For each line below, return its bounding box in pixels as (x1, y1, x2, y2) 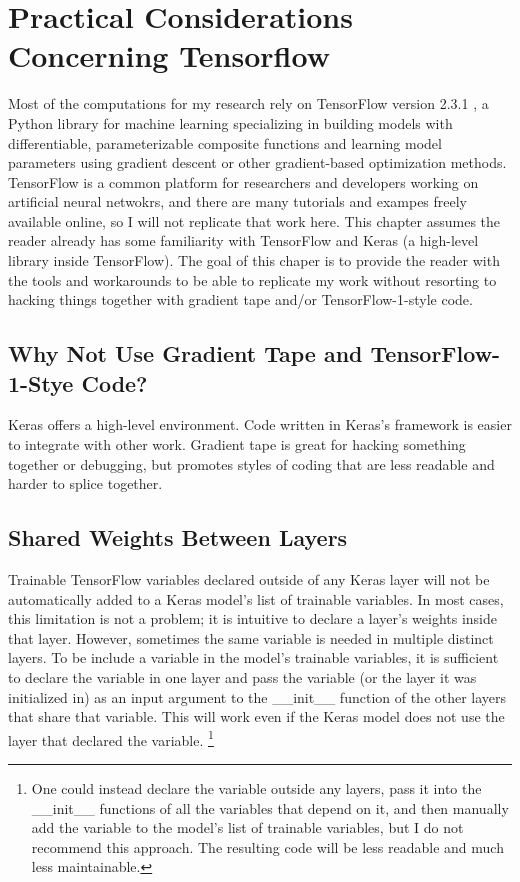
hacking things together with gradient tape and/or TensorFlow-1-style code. (8, 289, 473, 310)
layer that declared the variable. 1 (8, 726, 214, 750)
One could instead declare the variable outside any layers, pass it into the (31, 778, 482, 799)
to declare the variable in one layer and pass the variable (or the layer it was (8, 666, 477, 687)
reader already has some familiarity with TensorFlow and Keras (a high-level (8, 230, 479, 251)
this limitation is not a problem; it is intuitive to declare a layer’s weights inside (8, 608, 498, 629)
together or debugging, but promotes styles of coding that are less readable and (8, 453, 495, 474)
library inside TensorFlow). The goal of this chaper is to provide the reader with (8, 250, 500, 271)
